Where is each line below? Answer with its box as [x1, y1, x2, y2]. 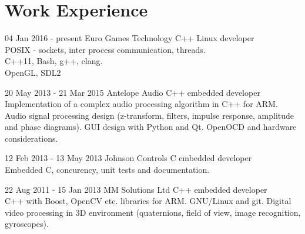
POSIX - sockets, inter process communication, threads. [5, 43, 206, 55]
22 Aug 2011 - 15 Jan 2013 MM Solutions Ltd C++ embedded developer [5, 183, 267, 195]
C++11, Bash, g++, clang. [5, 55, 103, 67]
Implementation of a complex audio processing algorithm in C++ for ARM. [5, 98, 278, 110]
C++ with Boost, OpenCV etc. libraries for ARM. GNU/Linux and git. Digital [5, 195, 291, 207]
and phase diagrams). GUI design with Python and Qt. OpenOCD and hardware [5, 121, 297, 133]
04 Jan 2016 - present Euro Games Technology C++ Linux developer [5, 32, 254, 44]
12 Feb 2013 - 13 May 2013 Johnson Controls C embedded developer [5, 152, 252, 164]
